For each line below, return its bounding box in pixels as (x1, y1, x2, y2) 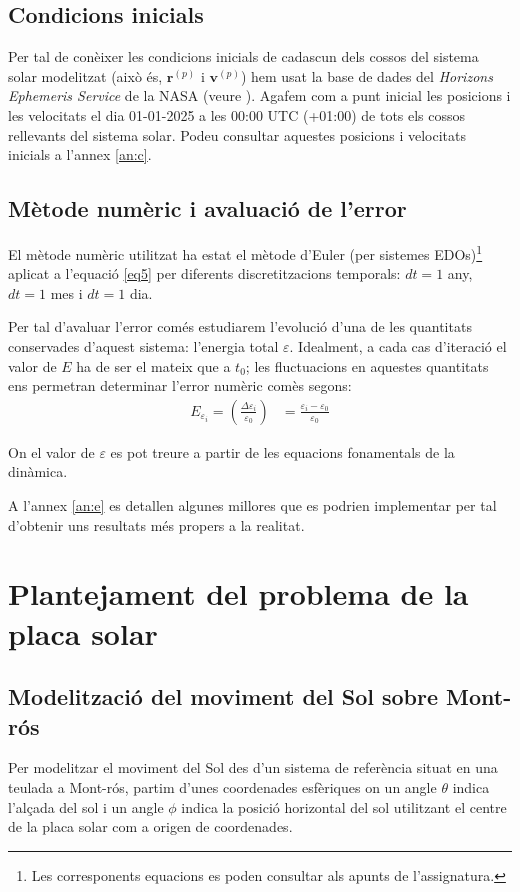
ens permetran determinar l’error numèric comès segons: (8, 375, 352, 396)
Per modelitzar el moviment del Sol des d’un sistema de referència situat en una (8, 757, 498, 778)
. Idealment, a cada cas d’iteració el (289, 336, 507, 356)
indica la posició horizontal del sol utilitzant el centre (181, 796, 507, 817)
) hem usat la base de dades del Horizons (240, 65, 493, 86)
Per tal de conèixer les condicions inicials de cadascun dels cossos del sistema (8, 46, 479, 67)
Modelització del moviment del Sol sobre (8, 681, 439, 712)
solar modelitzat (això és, (8, 65, 163, 86)
